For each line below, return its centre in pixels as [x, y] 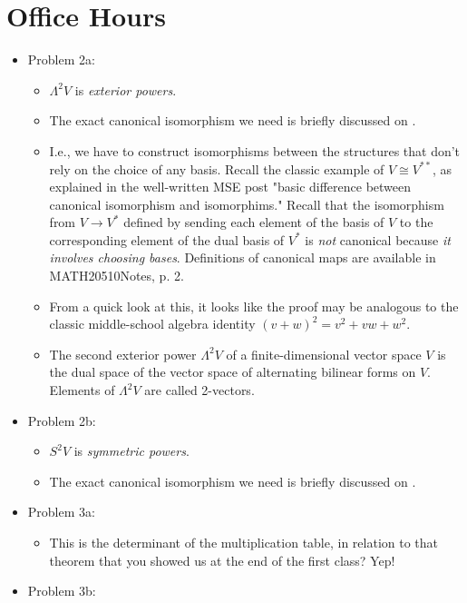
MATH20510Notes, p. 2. [117, 276]
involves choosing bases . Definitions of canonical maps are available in [243, 257]
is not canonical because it [378, 239]
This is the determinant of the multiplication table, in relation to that [244, 542]
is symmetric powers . [131, 451]
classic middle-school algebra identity [152, 324]
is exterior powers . [126, 89]
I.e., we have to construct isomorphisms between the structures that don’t [255, 150]
